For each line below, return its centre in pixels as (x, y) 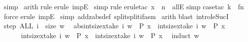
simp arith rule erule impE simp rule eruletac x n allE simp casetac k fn (124, 6)
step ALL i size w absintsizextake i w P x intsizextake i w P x (114, 26)
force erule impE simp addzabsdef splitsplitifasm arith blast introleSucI (116, 16)
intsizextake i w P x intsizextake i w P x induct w (110, 35)
